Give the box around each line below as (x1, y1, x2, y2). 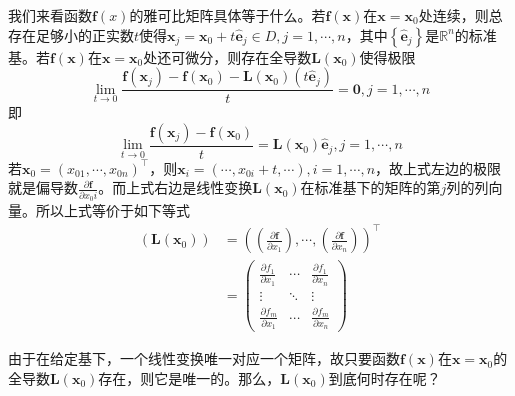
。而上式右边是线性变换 (98, 177, 253, 198)
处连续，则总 (418, 5, 503, 25)
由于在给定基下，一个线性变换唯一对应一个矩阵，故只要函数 (8, 348, 400, 369)
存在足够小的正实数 (8, 24, 134, 45)
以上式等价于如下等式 (49, 200, 190, 221)
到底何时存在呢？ (328, 367, 441, 388)
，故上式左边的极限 (375, 157, 502, 178)
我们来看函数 (8, 5, 92, 25)
